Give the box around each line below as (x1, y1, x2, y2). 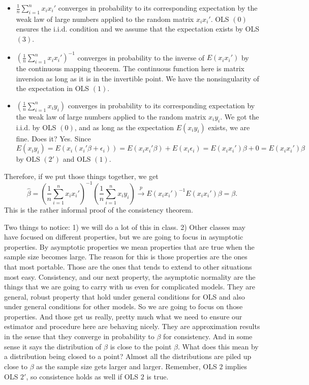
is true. (146, 371, 169, 381)
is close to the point (110, 341, 172, 351)
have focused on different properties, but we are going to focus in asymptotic (4, 231, 243, 242)
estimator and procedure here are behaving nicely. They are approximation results (4, 321, 260, 332)
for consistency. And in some (163, 331, 253, 342)
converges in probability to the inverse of (77, 52, 205, 63)
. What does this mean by (177, 341, 259, 351)
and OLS (63, 154, 91, 164)
